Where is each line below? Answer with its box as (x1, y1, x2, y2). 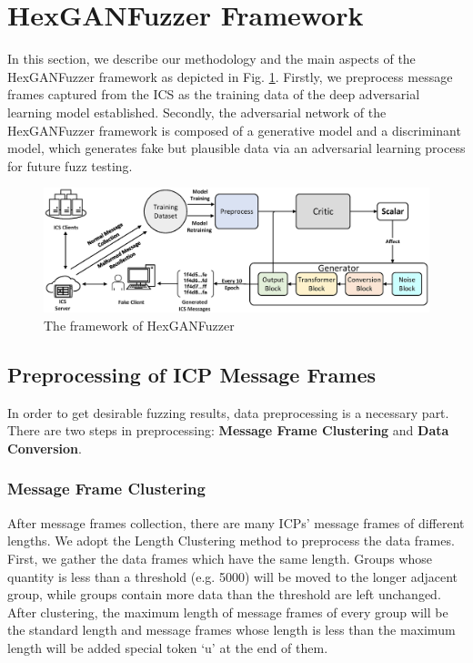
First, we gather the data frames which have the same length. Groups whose (7, 548, 433, 567)
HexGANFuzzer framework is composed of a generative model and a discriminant (7, 120, 461, 139)
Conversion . (7, 438, 82, 457)
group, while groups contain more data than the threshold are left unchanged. (7, 585, 441, 604)
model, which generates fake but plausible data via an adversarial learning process (7, 138, 466, 158)
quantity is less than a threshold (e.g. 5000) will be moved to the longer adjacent (7, 566, 458, 586)
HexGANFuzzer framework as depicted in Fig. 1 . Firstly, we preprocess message (7, 66, 453, 86)
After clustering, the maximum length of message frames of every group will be (7, 602, 448, 621)
